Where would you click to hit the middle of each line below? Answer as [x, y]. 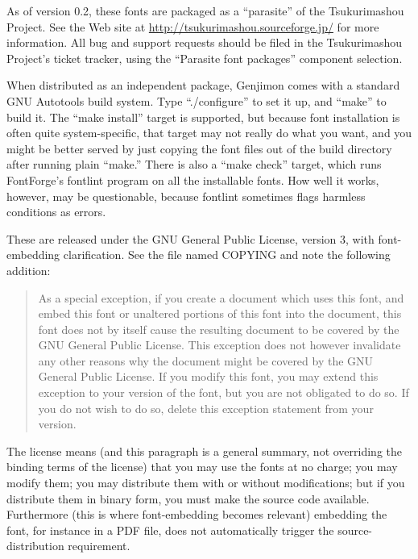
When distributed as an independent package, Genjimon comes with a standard [203, 85]
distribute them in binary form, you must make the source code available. [188, 498]
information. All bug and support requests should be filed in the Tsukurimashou [205, 42]
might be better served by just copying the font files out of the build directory [199, 148]
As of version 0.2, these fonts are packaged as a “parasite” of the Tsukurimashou [205, 10]
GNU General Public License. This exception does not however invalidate [219, 345]
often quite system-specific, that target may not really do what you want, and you [209, 133]
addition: [29, 270]
